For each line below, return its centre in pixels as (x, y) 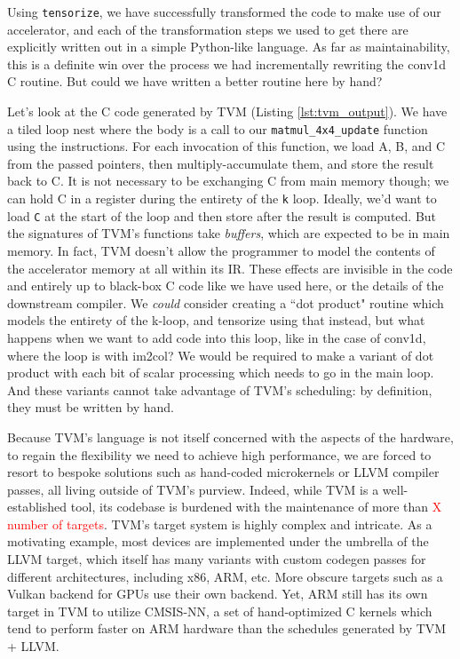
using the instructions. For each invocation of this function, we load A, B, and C (226, 146)
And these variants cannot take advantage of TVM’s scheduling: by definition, (220, 389)
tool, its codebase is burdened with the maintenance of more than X (256, 507)
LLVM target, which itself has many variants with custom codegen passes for (217, 559)
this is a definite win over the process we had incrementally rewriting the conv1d (226, 64)
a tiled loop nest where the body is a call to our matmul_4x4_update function (218, 128)
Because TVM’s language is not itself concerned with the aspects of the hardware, (230, 437)
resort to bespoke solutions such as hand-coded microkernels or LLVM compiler (223, 472)
